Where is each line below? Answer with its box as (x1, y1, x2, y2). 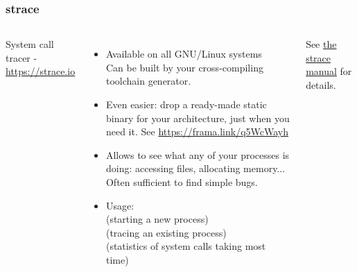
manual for (306, 64, 352, 78)
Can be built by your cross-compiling (105, 60, 263, 74)
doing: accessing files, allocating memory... (105, 161, 286, 176)
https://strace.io (6, 64, 76, 78)
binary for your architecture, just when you (105, 110, 290, 125)
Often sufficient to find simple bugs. (105, 174, 258, 189)
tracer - (6, 50, 37, 65)
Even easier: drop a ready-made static (105, 97, 267, 111)
